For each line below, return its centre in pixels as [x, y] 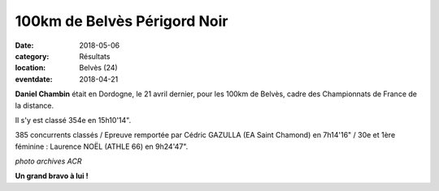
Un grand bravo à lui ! [52, 176]
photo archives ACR [48, 161]
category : [32, 56]
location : [30, 68]
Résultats [95, 56]
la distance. [35, 105]
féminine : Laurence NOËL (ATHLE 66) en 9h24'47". [102, 146]
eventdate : [34, 79]
